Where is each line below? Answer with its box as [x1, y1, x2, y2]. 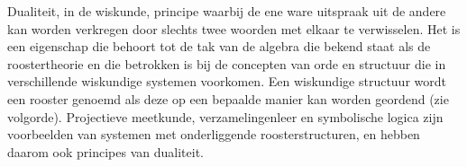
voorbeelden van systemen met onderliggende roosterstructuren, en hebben [7, 125, 420, 144]
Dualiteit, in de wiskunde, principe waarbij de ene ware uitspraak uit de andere [7, 2, 446, 20]
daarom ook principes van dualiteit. [7, 142, 204, 161]
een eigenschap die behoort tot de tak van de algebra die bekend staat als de [7, 37, 431, 56]
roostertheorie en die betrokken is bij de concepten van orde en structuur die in [7, 54, 446, 73]
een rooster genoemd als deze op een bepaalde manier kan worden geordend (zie [7, 89, 449, 108]
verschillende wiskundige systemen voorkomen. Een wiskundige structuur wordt [7, 72, 446, 91]
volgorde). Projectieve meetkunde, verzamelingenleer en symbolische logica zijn [7, 107, 444, 126]
